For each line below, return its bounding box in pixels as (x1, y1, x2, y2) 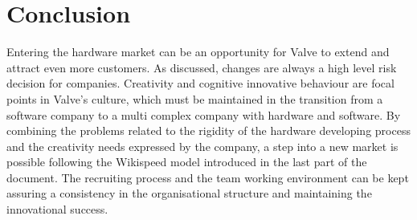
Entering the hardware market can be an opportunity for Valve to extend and (6, 43, 390, 60)
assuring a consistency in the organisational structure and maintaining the (6, 185, 372, 202)
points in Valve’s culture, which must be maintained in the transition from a (6, 90, 383, 107)
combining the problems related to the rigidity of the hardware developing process (6, 122, 411, 139)
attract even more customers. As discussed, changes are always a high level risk (6, 59, 397, 75)
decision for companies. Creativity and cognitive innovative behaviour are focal (6, 75, 395, 92)
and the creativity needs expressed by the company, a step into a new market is (6, 137, 399, 154)
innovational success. (6, 201, 108, 218)
